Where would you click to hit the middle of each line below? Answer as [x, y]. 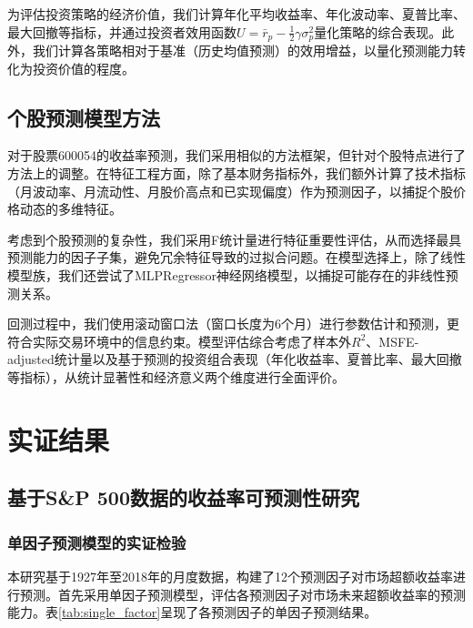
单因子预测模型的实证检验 [97, 542]
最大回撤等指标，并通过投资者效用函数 [122, 31]
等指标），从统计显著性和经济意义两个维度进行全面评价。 [176, 376]
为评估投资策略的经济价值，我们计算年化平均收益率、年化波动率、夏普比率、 [236, 14]
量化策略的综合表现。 [378, 31]
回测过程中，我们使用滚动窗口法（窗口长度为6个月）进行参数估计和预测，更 [233, 324]
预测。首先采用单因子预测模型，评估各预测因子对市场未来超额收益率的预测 [242, 594]
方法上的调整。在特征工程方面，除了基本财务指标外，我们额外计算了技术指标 [236, 173]
